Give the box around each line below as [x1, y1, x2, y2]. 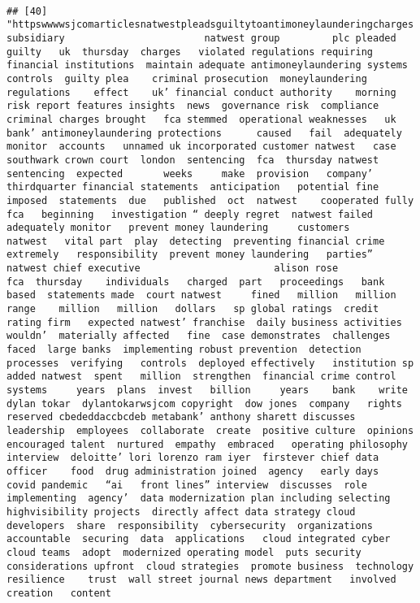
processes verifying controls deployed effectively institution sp [6, 357, 414, 369]
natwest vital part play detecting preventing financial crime [6, 235, 385, 247]
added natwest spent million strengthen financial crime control [6, 371, 396, 383]
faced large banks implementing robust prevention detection [6, 344, 362, 356]
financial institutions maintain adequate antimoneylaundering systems [6, 59, 408, 72]
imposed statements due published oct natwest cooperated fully [6, 194, 414, 206]
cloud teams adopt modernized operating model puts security [6, 546, 362, 558]
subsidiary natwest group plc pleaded [6, 32, 396, 44]
